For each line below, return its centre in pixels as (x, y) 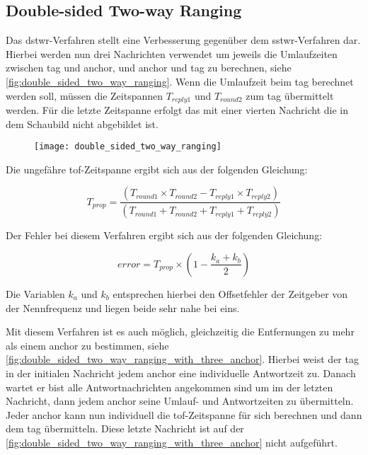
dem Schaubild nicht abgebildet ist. (82, 123)
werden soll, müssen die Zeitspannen (84, 95)
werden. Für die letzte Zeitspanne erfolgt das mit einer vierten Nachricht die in (177, 110)
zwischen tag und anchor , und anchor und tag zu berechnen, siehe (149, 68)
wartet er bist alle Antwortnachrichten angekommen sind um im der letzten (169, 387)
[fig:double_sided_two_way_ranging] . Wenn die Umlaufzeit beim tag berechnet (180, 81)
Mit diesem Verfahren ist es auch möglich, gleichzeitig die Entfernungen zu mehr (180, 332)
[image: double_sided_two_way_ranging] (128, 147)
